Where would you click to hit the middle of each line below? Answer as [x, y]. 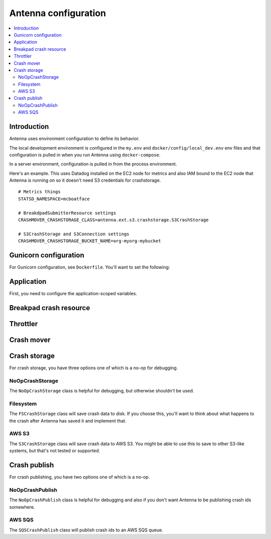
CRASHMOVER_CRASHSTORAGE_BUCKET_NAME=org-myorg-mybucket [90, 241]
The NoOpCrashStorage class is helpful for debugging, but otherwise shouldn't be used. [102, 391]
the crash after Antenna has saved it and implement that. [68, 421]
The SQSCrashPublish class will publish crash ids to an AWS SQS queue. [86, 530]
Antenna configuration [58, 13]
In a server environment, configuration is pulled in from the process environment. [93, 164]
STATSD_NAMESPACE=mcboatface [54, 199]
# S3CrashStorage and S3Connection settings [74, 234]
